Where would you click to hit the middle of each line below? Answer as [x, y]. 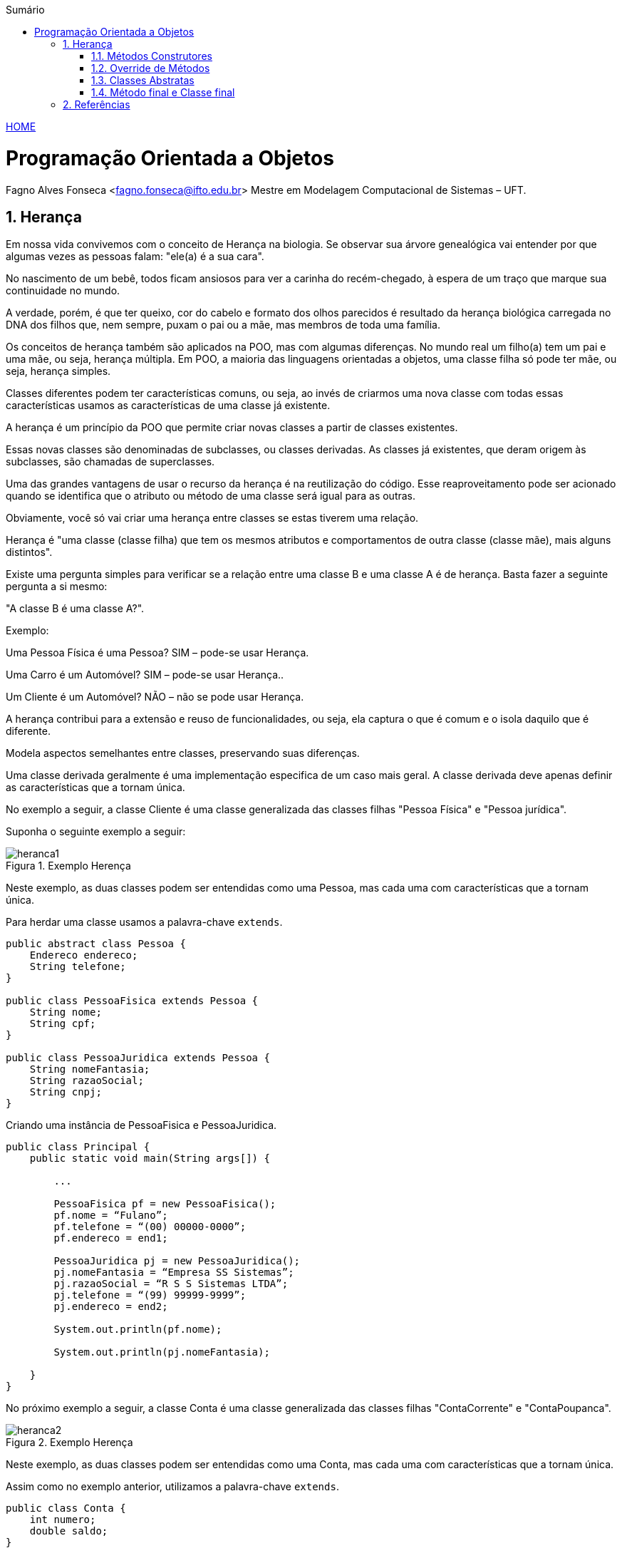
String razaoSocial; [87, 1081]
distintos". [29, 552]
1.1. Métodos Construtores [152, 56]
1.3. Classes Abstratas [143, 80]
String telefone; [78, 967]
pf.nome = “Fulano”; [111, 1216]
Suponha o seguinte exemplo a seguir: [96, 832]
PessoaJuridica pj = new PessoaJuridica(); [177, 1261]
